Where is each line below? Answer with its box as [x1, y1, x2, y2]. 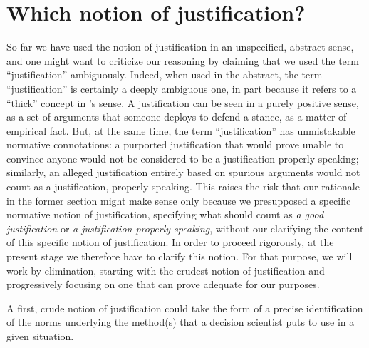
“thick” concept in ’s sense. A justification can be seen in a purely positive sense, [6, 95, 359, 110]
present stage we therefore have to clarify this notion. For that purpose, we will [6, 249, 353, 264]
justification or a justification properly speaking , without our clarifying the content [6, 220, 364, 235]
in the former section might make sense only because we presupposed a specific [6, 193, 351, 208]
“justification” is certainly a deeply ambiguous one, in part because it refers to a [6, 81, 357, 96]
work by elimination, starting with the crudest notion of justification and [6, 262, 325, 277]
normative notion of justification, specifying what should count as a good [6, 207, 324, 222]
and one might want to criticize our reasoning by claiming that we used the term [6, 53, 359, 68]
